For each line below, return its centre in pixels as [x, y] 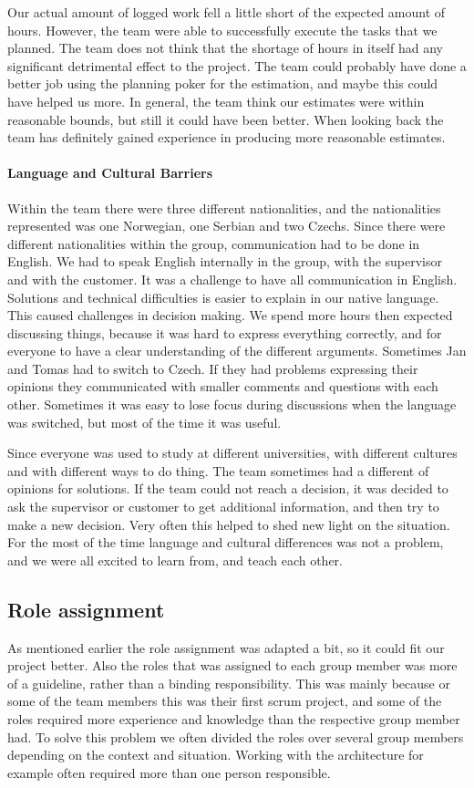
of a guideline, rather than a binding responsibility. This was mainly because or [229, 683]
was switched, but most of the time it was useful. [144, 422]
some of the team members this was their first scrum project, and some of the [225, 701]
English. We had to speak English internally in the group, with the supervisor [225, 261]
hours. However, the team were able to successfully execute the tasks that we [222, 30]
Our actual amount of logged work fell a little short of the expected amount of [227, 12]
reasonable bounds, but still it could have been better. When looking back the [226, 119]
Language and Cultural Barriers [110, 173]
